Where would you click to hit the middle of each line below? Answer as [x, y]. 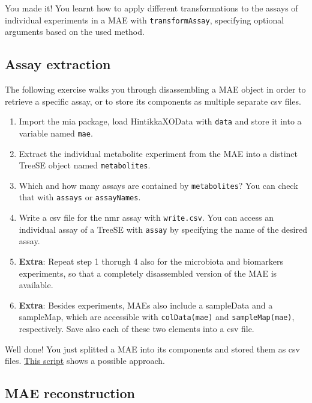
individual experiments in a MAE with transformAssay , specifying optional [145, 20]
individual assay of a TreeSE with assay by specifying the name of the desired [163, 229]
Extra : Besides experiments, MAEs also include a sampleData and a [146, 305]
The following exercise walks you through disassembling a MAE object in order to [155, 89]
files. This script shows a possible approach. [85, 361]
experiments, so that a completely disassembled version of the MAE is [148, 273]
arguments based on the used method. [75, 32]
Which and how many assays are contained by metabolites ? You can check [158, 185]
